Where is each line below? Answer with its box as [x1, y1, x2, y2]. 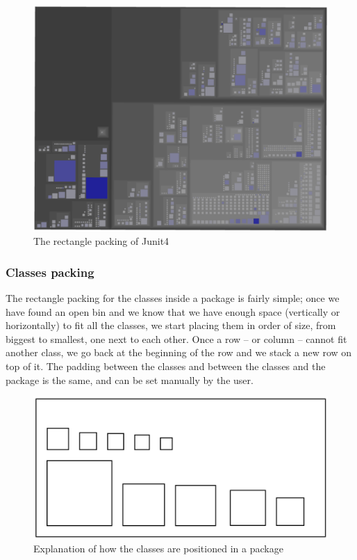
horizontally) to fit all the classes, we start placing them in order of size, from [6, 318, 336, 333]
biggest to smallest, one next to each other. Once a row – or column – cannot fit [6, 331, 347, 346]
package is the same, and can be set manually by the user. [6, 372, 254, 387]
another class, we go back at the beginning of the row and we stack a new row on [6, 345, 352, 360]
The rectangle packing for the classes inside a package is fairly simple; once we [6, 291, 340, 305]
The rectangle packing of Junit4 [33, 234, 169, 248]
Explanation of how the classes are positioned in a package [33, 541, 283, 556]
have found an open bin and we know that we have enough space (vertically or [6, 304, 340, 319]
